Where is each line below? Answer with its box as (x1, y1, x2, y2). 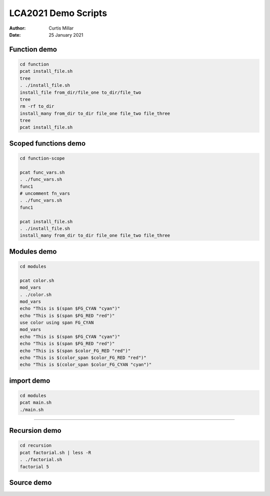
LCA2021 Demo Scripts (9, 8, 107, 19)
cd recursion (19, 443, 52, 448)
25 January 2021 (48, 32, 83, 38)
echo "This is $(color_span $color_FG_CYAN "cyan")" (19, 362, 152, 368)
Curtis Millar (48, 25, 74, 31)
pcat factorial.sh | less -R (19, 449, 91, 455)
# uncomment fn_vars (19, 191, 70, 196)
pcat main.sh (19, 400, 52, 406)
